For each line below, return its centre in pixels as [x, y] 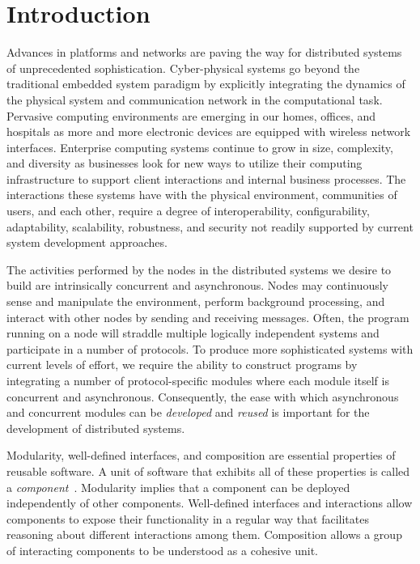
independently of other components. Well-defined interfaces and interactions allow [210, 503]
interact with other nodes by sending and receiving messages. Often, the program [208, 317]
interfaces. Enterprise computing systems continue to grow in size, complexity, [200, 147]
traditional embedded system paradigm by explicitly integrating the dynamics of [206, 84]
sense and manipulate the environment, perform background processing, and [196, 301]
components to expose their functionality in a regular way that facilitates [188, 518]
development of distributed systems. [96, 428]
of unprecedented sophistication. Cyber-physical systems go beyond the [183, 68]
